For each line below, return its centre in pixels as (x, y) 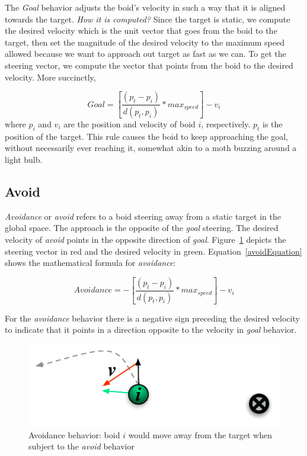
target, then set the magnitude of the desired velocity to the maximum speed (145, 42)
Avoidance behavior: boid (74, 434)
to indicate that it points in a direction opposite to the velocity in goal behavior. (151, 330)
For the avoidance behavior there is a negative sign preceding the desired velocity (152, 318)
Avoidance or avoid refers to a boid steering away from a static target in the (143, 216)
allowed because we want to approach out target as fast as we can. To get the (145, 54)
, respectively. (226, 124)
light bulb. (24, 160)
